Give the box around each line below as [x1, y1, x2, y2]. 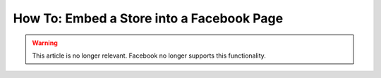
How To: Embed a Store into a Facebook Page [13, 11, 284, 26]
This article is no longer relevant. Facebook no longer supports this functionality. [32, 51, 266, 60]
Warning [32, 39, 58, 47]
